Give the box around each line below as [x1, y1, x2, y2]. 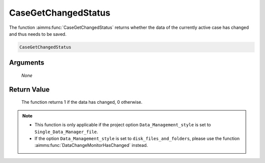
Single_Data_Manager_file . [34, 129, 98, 135]
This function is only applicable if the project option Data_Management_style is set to [34, 122, 211, 128]
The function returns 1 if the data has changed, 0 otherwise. [21, 99, 143, 105]
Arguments [9, 59, 45, 67]
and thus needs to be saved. [9, 31, 67, 37]
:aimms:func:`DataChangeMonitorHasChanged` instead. [34, 142, 148, 148]
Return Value [9, 85, 50, 93]
